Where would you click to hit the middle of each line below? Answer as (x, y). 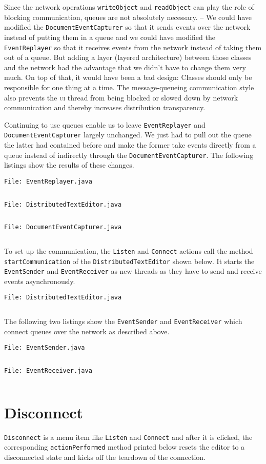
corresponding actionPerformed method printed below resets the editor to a (125, 447)
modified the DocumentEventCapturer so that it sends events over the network (127, 27)
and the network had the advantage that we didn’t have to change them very (125, 67)
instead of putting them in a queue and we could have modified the (110, 37)
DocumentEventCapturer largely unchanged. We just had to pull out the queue (128, 135)
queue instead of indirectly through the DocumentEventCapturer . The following (129, 155)
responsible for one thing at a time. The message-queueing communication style (129, 87)
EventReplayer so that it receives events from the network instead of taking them (133, 47)
